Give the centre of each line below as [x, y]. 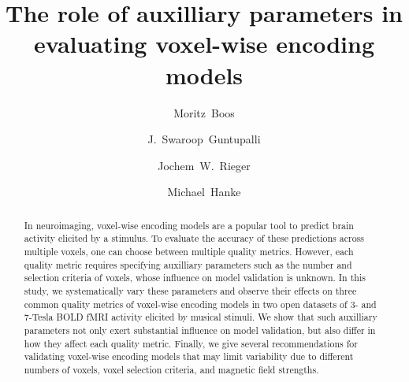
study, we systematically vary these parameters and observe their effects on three [190, 290]
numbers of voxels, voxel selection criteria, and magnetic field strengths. [171, 369]
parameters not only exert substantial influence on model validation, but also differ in [200, 330]
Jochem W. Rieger [204, 165]
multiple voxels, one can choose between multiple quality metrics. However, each [189, 251]
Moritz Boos [204, 112]
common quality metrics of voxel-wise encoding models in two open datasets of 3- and [200, 304]
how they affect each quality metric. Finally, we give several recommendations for [191, 343]
